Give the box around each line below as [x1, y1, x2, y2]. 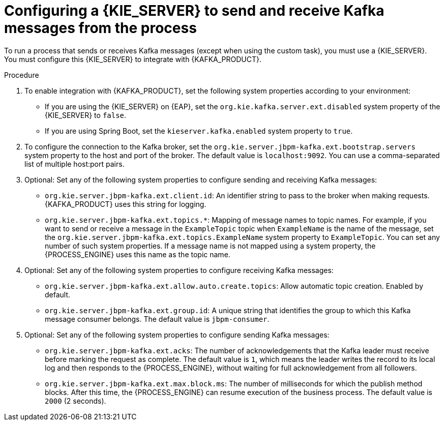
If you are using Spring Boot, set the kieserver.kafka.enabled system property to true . [45, 126, 353, 135]
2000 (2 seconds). [45, 396, 106, 405]
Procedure [4, 70, 39, 79]
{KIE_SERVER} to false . [45, 110, 127, 119]
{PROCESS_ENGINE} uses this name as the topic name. [45, 250, 230, 259]
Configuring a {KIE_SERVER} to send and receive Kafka [4, 2, 384, 19]
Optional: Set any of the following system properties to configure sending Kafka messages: [24, 330, 330, 339]
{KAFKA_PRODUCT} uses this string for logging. [45, 199, 206, 208]
